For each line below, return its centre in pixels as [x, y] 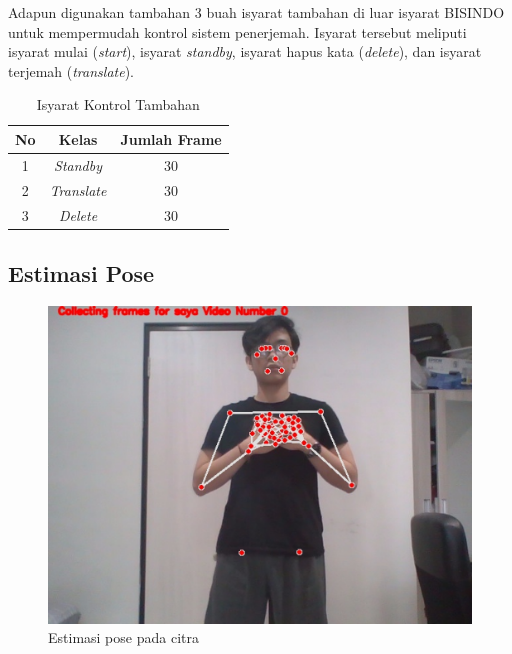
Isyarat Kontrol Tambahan [118, 104]
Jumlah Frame [171, 138]
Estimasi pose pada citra [123, 637]
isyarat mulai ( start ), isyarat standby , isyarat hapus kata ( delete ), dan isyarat [245, 51]
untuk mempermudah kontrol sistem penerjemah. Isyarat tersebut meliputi [237, 31]
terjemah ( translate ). [71, 70]
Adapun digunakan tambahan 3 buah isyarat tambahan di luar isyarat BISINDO [256, 12]
